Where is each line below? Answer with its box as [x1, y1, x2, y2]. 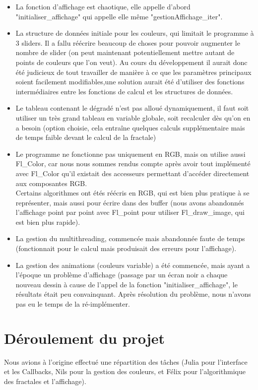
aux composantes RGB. [15, 178, 87, 188]
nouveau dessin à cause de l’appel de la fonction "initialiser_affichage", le [15, 279, 238, 289]
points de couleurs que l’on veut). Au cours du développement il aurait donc [15, 57, 248, 67]
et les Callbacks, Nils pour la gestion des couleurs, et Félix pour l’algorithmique [4, 366, 246, 377]
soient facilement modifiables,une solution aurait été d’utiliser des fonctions [15, 76, 245, 87]
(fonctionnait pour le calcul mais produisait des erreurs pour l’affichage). [15, 243, 237, 254]
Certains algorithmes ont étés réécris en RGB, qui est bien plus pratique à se [15, 188, 250, 198]
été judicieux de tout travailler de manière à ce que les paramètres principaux [15, 66, 252, 77]
